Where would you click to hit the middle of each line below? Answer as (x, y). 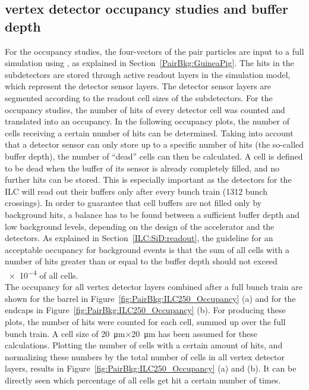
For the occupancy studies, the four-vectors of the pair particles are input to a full (154, 51)
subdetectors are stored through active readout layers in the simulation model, (148, 74)
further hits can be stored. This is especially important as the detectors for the (148, 180)
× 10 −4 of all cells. (43, 274)
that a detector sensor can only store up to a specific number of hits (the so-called (154, 144)
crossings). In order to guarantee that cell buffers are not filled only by (133, 203)
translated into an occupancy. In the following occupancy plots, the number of (147, 121)
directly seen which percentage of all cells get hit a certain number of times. (143, 380)
